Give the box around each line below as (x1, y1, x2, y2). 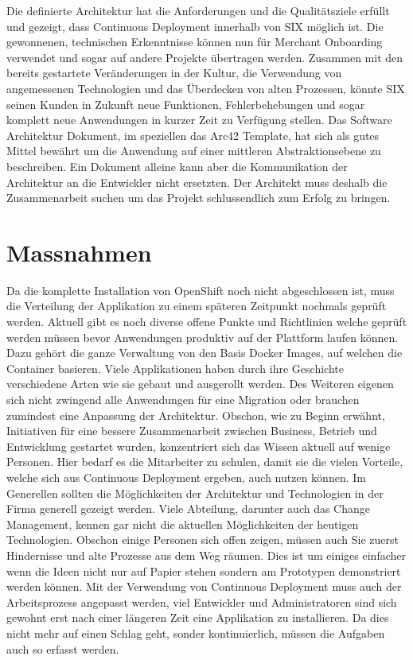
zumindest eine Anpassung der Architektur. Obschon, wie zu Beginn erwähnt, (6, 406, 385, 423)
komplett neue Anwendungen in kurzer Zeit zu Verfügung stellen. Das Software (6, 111, 392, 128)
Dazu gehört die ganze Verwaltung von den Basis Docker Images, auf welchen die (6, 344, 403, 361)
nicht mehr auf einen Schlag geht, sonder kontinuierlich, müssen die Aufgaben (6, 624, 385, 641)
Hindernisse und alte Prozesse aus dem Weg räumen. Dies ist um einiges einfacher (6, 546, 406, 563)
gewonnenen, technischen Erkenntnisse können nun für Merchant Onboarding (6, 33, 383, 50)
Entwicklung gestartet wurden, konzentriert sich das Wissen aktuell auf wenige (6, 437, 391, 454)
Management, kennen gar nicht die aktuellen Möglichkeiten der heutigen (6, 515, 359, 532)
